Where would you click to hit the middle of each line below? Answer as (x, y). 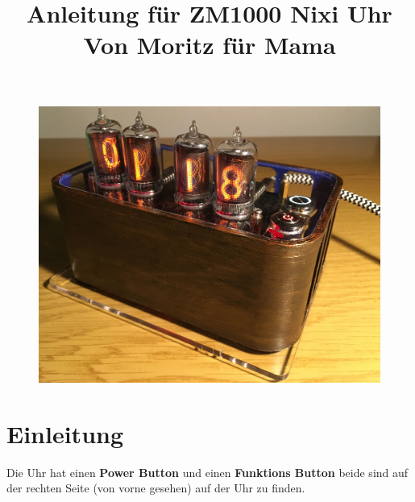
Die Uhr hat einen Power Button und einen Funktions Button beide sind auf (207, 472)
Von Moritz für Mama (210, 45)
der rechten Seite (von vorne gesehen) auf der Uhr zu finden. (156, 488)
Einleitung (65, 433)
